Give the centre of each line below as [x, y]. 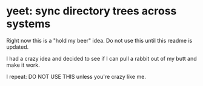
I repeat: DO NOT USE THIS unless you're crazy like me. [76, 76]
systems [28, 24]
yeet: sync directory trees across [92, 11]
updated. [18, 47]
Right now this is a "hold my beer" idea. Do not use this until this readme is [99, 40]
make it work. [23, 65]
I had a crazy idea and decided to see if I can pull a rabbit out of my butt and [101, 58]
